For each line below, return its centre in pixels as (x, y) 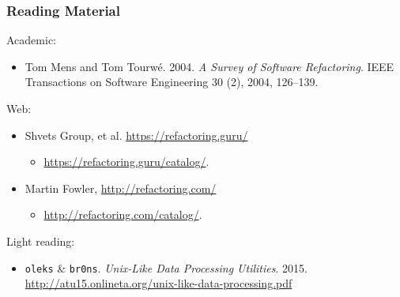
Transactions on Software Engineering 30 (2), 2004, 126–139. (172, 82)
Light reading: (41, 241)
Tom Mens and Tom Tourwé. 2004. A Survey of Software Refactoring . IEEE (209, 66)
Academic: (31, 40)
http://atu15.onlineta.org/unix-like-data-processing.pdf (158, 283)
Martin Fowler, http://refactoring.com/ (121, 188)
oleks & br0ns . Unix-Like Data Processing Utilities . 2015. (166, 267)
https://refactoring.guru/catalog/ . (126, 162)
